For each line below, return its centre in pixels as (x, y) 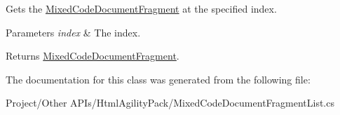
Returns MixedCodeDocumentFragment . (93, 56)
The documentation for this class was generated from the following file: (158, 79)
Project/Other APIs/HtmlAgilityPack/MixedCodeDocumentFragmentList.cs (170, 103)
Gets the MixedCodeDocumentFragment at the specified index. (141, 8)
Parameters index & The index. (73, 32)
